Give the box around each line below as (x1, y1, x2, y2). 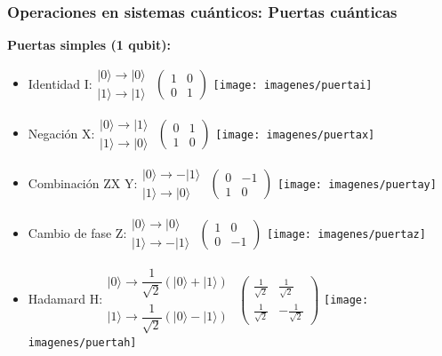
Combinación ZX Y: (28, 173, 138, 192)
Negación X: (28, 123, 95, 142)
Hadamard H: (28, 289, 103, 308)
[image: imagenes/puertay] (277, 178, 437, 191)
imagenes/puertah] (28, 336, 137, 350)
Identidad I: (28, 74, 92, 92)
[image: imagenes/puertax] (215, 128, 375, 141)
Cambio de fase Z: (28, 223, 127, 241)
